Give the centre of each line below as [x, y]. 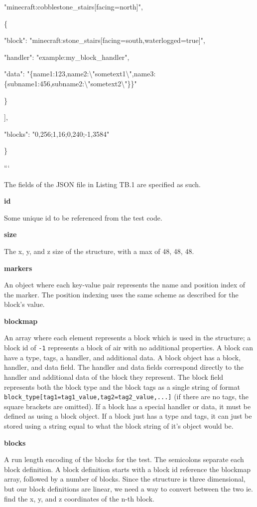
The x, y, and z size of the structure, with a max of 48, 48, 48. [99, 251]
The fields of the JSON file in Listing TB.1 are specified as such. [102, 184]
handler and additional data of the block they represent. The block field [114, 377]
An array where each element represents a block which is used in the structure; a [128, 338]
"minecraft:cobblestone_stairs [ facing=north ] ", [73, 6]
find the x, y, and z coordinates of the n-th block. [79, 498]
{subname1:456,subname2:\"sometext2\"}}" [70, 83]
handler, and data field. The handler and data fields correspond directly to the [124, 367]
